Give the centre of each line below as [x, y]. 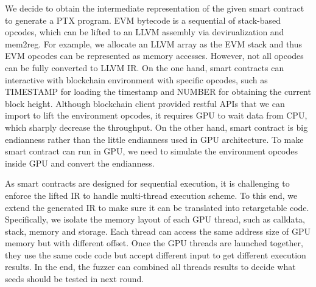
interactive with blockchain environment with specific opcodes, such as [136, 79]
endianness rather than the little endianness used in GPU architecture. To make [154, 139]
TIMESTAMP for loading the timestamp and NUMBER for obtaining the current [158, 92]
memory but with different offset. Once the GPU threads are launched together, [154, 243]
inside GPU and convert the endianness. [80, 163]
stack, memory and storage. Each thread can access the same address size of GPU [158, 231]
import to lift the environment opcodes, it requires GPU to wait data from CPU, [156, 115]
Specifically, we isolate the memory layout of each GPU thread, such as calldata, [155, 219]
